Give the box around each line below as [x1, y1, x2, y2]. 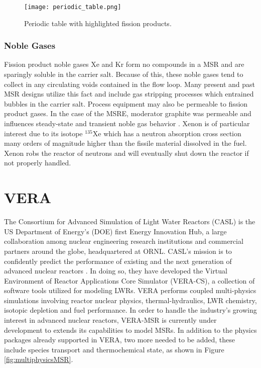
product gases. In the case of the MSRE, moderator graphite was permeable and [4, 108, 251, 119]
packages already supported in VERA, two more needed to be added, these [4, 334, 235, 345]
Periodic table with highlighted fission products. [24, 18, 172, 28]
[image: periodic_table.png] [24, 4, 121, 11]
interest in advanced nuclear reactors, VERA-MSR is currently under [4, 315, 217, 325]
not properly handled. [4, 157, 71, 168]
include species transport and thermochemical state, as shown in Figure [4, 344, 224, 354]
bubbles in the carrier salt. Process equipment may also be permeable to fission [4, 98, 248, 109]
